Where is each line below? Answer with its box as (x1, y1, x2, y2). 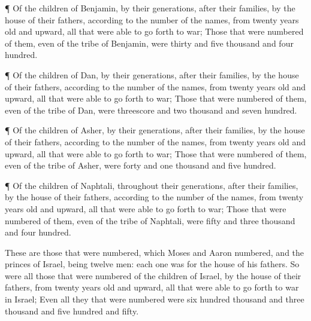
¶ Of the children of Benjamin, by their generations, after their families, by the (5, 2, 295, 14)
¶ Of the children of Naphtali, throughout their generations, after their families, (5, 179, 298, 191)
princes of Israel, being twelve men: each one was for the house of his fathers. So (5, 258, 300, 270)
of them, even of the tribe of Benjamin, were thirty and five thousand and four (5, 36, 294, 49)
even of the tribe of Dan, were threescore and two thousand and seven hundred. (5, 103, 297, 116)
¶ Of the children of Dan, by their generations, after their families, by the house (5, 68, 299, 81)
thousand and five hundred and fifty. (5, 304, 139, 317)
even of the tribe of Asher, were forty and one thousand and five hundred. (5, 159, 276, 172)
